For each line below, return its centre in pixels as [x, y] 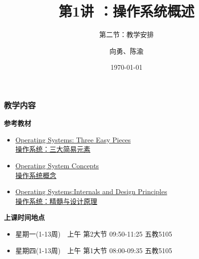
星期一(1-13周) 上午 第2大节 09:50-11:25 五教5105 [94, 233]
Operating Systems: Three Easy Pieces [73, 139]
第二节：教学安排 [127, 34]
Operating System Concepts [57, 165]
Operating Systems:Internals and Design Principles [91, 191]
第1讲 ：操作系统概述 [127, 11]
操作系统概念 [36, 175]
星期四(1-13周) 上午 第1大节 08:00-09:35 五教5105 [94, 250]
